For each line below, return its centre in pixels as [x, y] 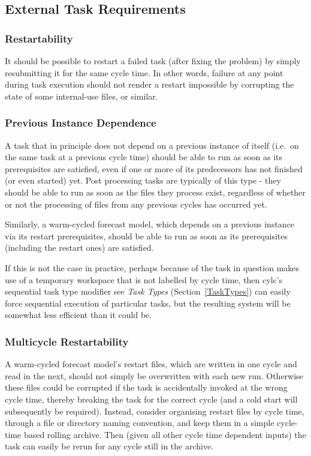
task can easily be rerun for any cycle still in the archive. [109, 446]
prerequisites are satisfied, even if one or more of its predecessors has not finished [154, 168]
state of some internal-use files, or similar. [81, 96]
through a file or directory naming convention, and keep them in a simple [140, 423]
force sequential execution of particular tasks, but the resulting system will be [148, 303]
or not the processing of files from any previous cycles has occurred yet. [136, 204]
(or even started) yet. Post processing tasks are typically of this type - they [143, 180]
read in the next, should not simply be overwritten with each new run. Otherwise [154, 375]
